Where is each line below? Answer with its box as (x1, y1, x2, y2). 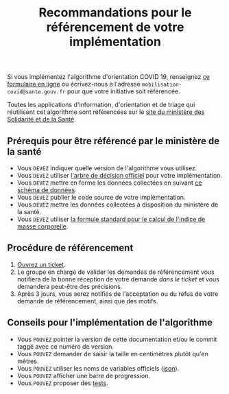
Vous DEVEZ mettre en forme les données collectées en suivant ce (16, 178, 202, 187)
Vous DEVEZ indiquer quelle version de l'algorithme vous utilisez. (16, 164, 197, 172)
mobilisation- (141, 81, 182, 89)
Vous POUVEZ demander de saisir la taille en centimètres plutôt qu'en (16, 349, 209, 358)
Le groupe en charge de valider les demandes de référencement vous (16, 268, 215, 276)
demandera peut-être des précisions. (16, 282, 123, 290)
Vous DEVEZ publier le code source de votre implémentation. (16, 194, 186, 201)
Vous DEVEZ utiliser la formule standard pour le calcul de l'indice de (16, 215, 206, 223)
